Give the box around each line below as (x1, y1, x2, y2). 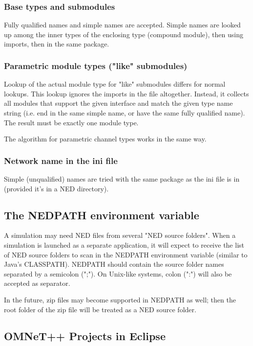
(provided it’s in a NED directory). (4, 183, 109, 193)
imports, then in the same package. (4, 39, 109, 49)
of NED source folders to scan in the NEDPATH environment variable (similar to (4, 249, 248, 259)
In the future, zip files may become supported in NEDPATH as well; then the (4, 294, 236, 304)
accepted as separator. (4, 278, 70, 288)
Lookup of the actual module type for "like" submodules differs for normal (4, 79, 226, 89)
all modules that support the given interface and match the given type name (4, 98, 233, 108)
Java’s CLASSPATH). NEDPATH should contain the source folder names (4, 259, 224, 269)
